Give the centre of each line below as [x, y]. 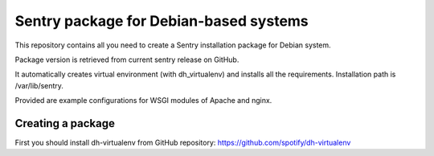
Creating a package [65, 123]
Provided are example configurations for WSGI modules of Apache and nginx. [143, 101]
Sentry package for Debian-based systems [162, 21]
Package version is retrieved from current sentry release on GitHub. [127, 60]
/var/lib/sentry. [39, 85]
